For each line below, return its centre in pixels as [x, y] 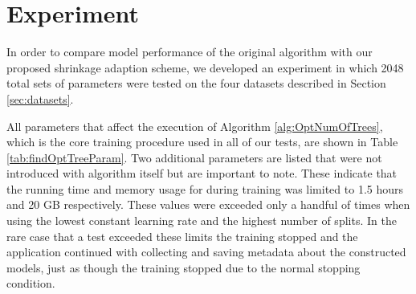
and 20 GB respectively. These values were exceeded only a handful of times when [208, 204]
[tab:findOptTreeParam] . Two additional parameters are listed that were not [194, 157]
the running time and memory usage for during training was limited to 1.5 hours [205, 188]
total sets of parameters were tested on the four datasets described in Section [196, 83]
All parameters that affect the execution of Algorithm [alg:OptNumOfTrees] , [195, 126]
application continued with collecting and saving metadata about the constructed [206, 252]
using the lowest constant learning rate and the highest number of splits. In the [202, 220]
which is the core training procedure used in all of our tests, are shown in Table [202, 142]
